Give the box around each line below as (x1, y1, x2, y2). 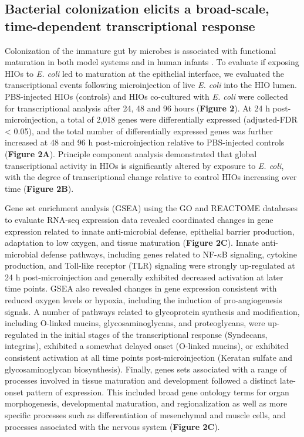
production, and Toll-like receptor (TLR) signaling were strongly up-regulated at (5, 259, 295, 272)
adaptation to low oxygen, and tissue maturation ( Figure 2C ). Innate (5, 236, 259, 249)
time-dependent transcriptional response (5, 16, 255, 35)
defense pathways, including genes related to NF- (40, 248, 217, 260)
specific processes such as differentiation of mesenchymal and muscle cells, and (5, 409, 286, 421)
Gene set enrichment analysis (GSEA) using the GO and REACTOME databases (5, 202, 298, 214)
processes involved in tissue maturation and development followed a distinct (5, 374, 278, 387)
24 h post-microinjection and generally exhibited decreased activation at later (5, 270, 283, 283)
